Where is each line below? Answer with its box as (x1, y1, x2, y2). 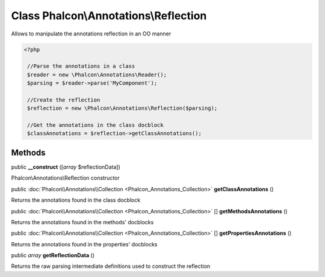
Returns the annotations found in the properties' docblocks (11, 240, 158, 248)
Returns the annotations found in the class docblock (11, 196, 141, 204)
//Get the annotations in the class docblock (27, 122, 164, 129)
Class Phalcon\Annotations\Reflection (11, 9, 207, 22)
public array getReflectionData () (11, 252, 95, 259)
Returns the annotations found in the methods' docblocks (11, 218, 154, 225)
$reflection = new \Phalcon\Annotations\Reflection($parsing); (27, 105, 218, 112)
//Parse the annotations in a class (27, 63, 135, 70)
